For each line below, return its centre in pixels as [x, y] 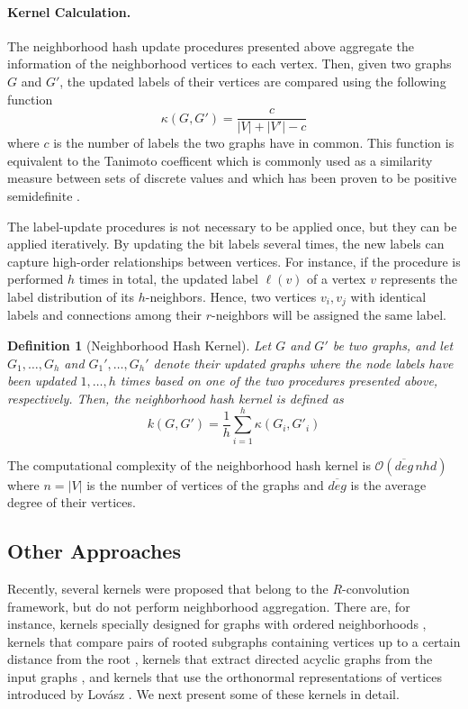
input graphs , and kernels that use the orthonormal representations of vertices [225, 676]
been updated [42, 381]
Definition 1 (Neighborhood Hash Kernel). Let [139, 345]
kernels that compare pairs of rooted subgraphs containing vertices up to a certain [234, 641]
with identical [388, 296]
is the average [388, 484]
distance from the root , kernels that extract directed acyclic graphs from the [220, 659]
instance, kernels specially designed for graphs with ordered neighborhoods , [217, 624]
